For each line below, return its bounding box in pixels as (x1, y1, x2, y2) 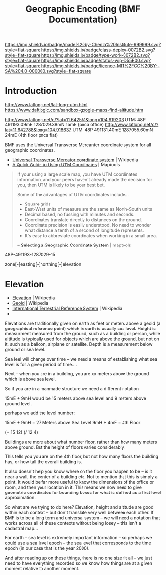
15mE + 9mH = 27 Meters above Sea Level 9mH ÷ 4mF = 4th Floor (5, 420, 141, 426)
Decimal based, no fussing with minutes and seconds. (24, 211, 135, 218)
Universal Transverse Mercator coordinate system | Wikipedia (12, 157, 138, 163)
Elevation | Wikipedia (12, 295, 55, 301)
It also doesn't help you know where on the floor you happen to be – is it (5, 468, 152, 475)
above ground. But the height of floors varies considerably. (5, 444, 125, 450)
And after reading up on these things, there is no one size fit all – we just (5, 555, 152, 561)
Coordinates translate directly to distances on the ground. (24, 217, 142, 223)
